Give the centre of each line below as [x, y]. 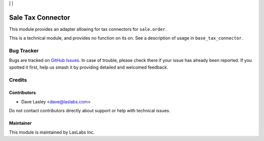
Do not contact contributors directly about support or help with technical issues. [90, 111]
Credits [18, 80]
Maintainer [20, 123]
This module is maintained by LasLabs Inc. [52, 132]
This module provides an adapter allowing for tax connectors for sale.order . [88, 29]
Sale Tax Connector [40, 17]
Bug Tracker [24, 51]
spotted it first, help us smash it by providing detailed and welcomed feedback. [88, 67]
